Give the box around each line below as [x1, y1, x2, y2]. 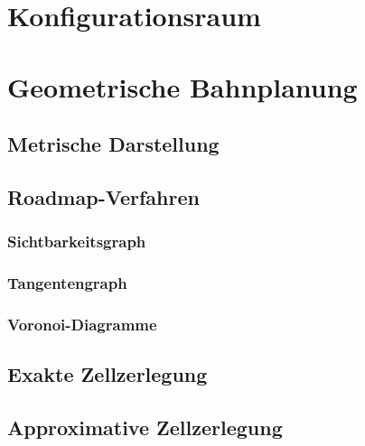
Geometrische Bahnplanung [7, 68, 358, 105]
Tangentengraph [7, 272, 127, 294]
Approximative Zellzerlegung [7, 413, 283, 441]
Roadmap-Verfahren [7, 182, 200, 210]
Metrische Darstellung [7, 130, 220, 158]
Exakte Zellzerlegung [7, 360, 208, 388]
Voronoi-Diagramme [7, 312, 157, 335]
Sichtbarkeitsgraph [7, 230, 146, 253]
